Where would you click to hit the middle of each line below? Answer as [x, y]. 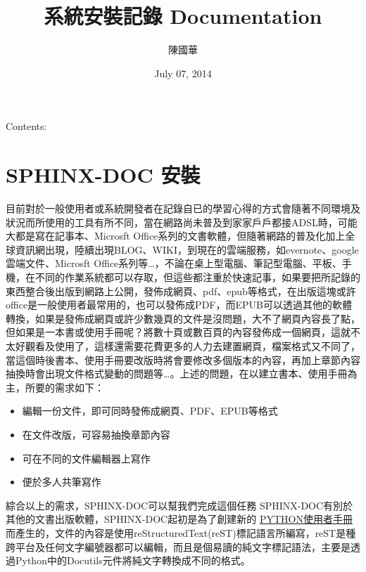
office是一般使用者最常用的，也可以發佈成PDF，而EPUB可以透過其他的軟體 [179, 305]
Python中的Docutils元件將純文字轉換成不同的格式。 [133, 560]
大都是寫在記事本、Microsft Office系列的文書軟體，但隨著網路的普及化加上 [176, 236]
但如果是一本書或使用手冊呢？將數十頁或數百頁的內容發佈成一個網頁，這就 [178, 332]
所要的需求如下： [64, 387]
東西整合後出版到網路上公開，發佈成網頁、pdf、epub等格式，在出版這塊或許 [181, 291]
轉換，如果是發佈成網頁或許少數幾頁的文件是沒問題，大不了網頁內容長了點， [183, 318]
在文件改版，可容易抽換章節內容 [96, 434]
